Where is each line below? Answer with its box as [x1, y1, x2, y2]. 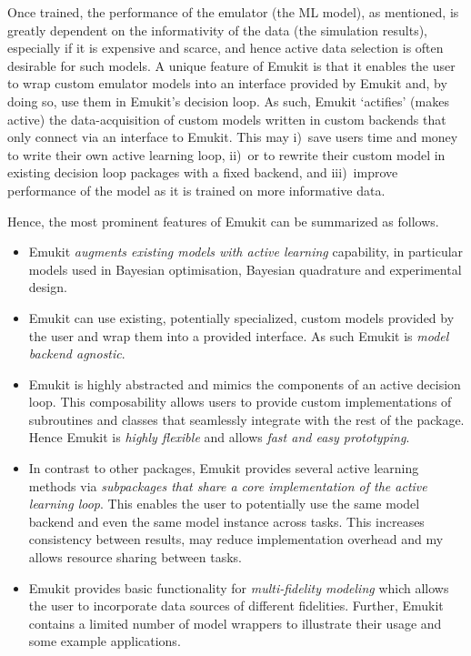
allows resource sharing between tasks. [28, 548, 242, 567]
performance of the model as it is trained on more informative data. [7, 180, 386, 199]
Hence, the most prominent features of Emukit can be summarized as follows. [7, 211, 439, 230]
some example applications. [28, 631, 181, 651]
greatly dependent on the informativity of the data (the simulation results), [7, 20, 427, 39]
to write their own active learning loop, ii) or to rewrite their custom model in [7, 145, 446, 164]
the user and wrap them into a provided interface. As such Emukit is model [28, 326, 449, 345]
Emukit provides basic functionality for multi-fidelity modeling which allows [28, 578, 449, 597]
